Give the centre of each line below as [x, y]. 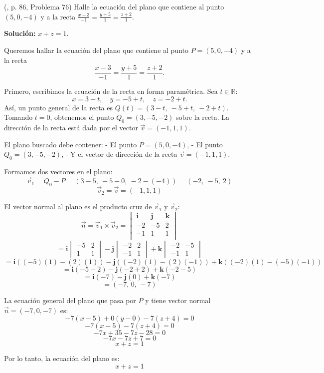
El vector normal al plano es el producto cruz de [78, 206]
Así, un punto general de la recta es [58, 107]
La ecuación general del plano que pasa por [70, 300]
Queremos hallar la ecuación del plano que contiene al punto [96, 50]
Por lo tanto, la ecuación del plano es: [62, 358]
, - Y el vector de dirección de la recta [119, 154]
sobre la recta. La [203, 117]
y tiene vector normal [178, 300]
